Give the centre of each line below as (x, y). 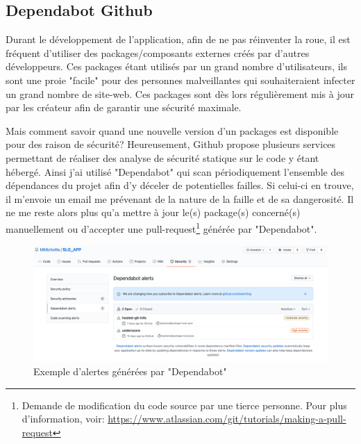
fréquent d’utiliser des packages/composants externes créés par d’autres (158, 52)
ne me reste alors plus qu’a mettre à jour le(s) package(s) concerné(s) (153, 212)
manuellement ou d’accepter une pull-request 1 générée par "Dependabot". (161, 227)
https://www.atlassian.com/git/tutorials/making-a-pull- (227, 419)
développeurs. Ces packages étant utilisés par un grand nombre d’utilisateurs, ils (176, 66)
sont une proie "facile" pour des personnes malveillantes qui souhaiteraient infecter (180, 80)
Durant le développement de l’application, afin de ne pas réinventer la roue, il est (178, 39)
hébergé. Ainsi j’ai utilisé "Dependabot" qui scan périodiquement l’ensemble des (175, 171)
